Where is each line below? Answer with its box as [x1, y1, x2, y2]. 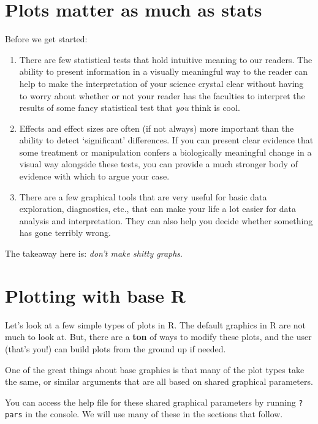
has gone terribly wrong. [19, 226, 111, 239]
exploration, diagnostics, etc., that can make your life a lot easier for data [19, 202, 296, 215]
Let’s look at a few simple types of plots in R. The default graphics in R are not [5, 318, 306, 331]
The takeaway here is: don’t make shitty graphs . [5, 247, 183, 260]
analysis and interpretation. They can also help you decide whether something [19, 214, 313, 227]
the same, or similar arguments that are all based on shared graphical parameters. [5, 375, 313, 388]
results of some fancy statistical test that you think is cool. [19, 101, 240, 114]
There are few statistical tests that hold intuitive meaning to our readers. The [19, 53, 312, 66]
